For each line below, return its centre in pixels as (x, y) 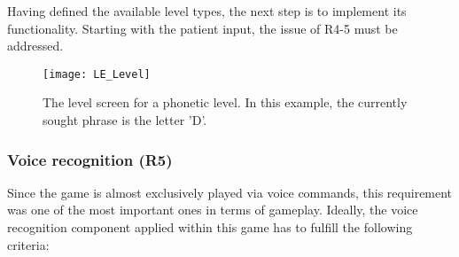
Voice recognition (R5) (90, 159)
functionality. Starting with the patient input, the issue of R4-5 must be (202, 28)
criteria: (28, 244)
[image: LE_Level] (97, 74)
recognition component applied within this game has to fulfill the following (210, 227)
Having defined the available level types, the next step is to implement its (207, 11)
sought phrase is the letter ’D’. (125, 120)
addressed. (35, 46)
